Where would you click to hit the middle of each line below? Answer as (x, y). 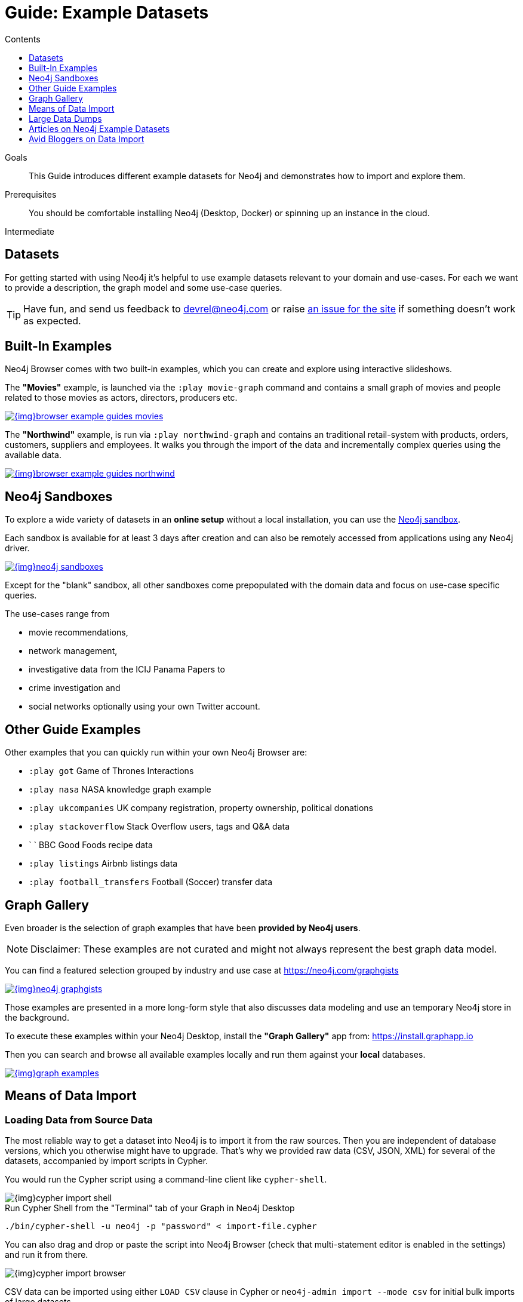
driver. (17, 548)
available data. (33, 455)
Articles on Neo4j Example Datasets (99, 128)
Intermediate (30, 231)
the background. (37, 1017)
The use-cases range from (57, 614)
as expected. (52, 320)
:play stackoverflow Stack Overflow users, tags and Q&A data (159, 827)
